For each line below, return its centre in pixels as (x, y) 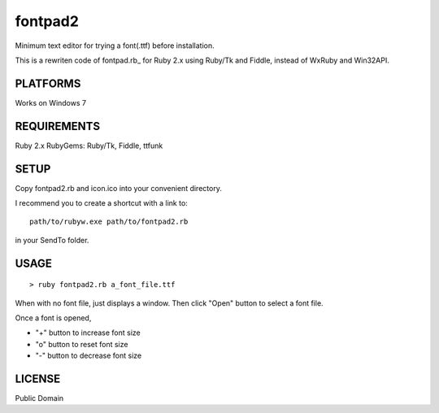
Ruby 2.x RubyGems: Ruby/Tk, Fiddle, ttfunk (89, 146)
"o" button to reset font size (82, 344)
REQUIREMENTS (58, 126)
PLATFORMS (48, 83)
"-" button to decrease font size (89, 356)
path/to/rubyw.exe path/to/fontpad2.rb (109, 222)
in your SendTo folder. (52, 240)
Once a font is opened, (53, 318)
